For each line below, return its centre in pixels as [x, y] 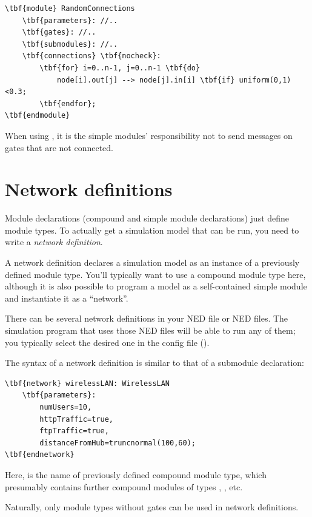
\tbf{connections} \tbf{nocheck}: [91, 56]
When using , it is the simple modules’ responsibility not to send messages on [149, 135]
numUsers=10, [66, 407]
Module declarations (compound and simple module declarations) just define [147, 218]
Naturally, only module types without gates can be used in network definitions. [152, 507]
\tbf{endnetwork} [40, 455]
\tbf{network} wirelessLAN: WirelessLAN [88, 383]
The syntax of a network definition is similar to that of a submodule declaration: [154, 363]
